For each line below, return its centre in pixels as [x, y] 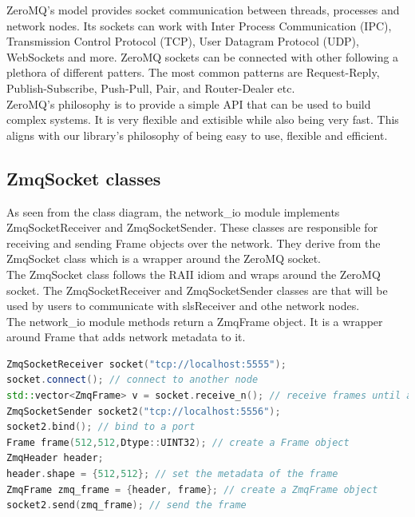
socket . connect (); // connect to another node [132, 380]
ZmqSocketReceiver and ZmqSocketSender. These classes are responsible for [192, 227]
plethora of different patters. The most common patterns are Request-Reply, [193, 72]
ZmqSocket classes [84, 178]
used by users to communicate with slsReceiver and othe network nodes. [183, 306]
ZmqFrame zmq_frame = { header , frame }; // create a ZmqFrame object [192, 489]
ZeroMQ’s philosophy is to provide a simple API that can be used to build [189, 103]
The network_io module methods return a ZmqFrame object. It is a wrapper [195, 321]
